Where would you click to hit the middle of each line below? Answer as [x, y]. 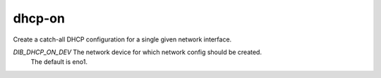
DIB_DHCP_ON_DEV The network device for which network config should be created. [138, 52]
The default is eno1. [59, 62]
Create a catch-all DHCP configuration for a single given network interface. [122, 39]
